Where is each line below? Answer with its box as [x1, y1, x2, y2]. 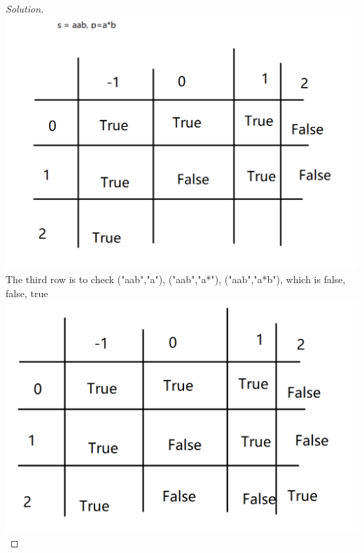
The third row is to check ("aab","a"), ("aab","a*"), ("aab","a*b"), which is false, [6, 271, 346, 286]
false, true [6, 285, 48, 300]
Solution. [6, 1, 44, 15]
